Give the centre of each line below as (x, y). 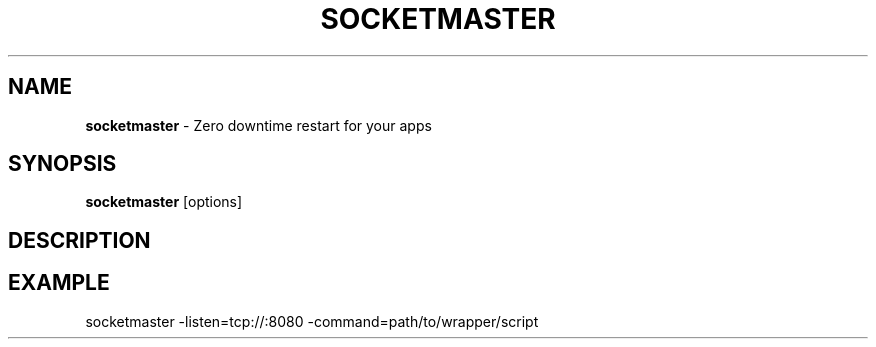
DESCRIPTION (79, 240)
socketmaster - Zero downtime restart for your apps (258, 125)
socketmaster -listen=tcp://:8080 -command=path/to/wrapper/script (312, 321)
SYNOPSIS (62, 164)
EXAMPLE (59, 283)
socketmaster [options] (164, 202)
